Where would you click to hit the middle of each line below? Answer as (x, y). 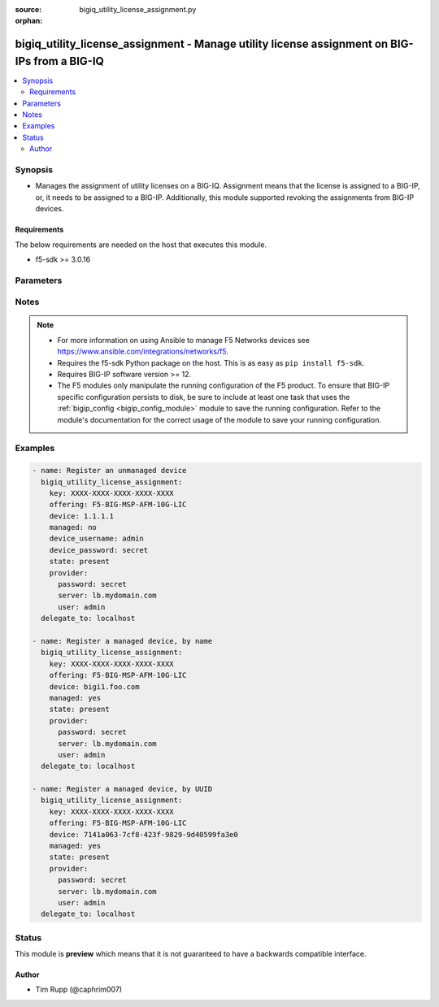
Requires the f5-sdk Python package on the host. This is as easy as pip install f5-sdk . (211, 362)
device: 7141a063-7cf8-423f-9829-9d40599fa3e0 (144, 834)
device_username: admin (96, 539)
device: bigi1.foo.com (94, 686)
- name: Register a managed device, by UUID (122, 789)
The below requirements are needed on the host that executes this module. (141, 245)
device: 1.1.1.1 (81, 516)
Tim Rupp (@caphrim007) (78, 990)
